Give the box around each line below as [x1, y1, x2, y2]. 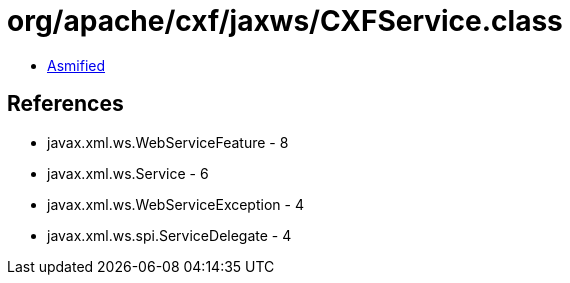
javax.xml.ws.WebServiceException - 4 [47, 195, 304, 213]
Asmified [47, 56, 106, 74]
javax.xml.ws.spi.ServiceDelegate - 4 [47, 226, 292, 244]
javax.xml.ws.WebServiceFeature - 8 [47, 133, 289, 151]
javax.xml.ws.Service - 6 [47, 164, 209, 182]
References [7, 91, 124, 117]
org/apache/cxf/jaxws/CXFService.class [7, 4, 563, 38]
